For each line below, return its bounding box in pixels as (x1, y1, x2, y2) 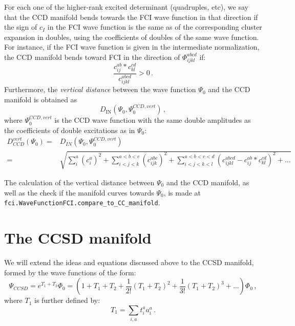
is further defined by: (34, 295, 100, 306)
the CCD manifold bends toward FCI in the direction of (4, 51, 180, 62)
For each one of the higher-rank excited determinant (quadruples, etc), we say (4, 2, 248, 12)
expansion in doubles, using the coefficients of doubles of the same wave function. (4, 31, 259, 42)
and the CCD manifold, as (166, 177, 249, 188)
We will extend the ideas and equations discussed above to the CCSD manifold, (4, 257, 254, 267)
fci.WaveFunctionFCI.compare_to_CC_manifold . (4, 197, 160, 208)
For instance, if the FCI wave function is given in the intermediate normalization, (4, 41, 260, 52)
